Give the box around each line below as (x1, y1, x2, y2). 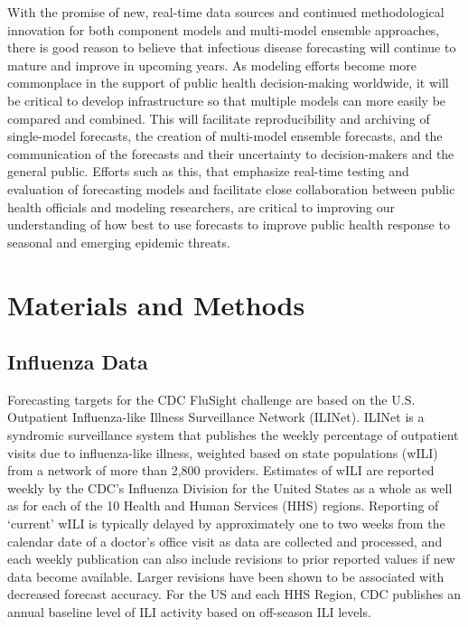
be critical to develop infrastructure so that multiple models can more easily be (7, 90, 446, 109)
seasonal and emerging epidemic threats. (7, 232, 230, 251)
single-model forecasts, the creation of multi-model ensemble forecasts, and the (7, 126, 443, 145)
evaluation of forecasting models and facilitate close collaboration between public (7, 179, 455, 198)
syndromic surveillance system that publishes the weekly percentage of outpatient (7, 426, 459, 445)
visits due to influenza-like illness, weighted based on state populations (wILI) (7, 443, 438, 462)
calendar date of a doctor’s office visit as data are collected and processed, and (7, 531, 443, 550)
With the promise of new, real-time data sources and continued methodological (7, 3, 445, 21)
